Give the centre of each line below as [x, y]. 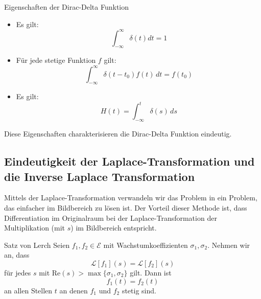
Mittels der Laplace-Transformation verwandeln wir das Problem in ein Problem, [131, 198]
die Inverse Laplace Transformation [100, 176]
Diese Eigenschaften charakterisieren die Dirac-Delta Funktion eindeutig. [118, 134]
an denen [74, 290]
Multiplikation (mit [35, 228]
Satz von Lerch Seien [37, 245]
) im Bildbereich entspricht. [114, 228]
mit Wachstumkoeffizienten [146, 245]
